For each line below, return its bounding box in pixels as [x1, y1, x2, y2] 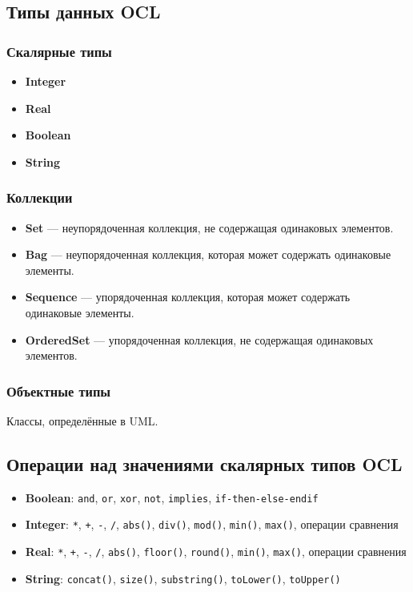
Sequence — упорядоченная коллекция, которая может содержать [25, 288, 351, 305]
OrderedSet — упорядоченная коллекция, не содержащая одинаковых [25, 331, 374, 348]
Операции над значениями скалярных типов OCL [6, 451, 403, 476]
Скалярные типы [6, 41, 112, 61]
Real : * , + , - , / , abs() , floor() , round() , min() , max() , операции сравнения [25, 543, 407, 560]
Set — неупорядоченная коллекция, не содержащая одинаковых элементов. [25, 219, 394, 236]
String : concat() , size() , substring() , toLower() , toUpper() [25, 570, 341, 586]
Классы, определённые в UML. [6, 412, 158, 429]
